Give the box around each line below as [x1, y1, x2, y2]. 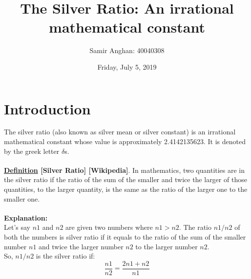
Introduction [4, 98, 91, 118]
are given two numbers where [65, 222, 153, 232]
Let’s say [4, 222, 30, 232]
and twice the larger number [39, 241, 124, 251]
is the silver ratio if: [36, 251, 95, 261]
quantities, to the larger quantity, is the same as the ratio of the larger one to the [4, 184, 248, 194]
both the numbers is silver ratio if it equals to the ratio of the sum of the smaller [4, 231, 246, 242]
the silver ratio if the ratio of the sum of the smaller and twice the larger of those [4, 174, 247, 185]
